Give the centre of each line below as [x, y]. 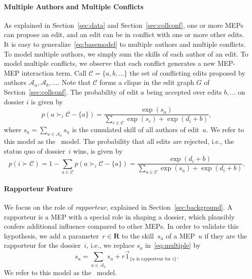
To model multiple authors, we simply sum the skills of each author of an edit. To [126, 53]
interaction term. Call [54, 72]
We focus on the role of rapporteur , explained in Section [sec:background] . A [118, 207]
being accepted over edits [184, 91]
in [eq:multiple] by [173, 245]
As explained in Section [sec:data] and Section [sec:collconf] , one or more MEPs [124, 25]
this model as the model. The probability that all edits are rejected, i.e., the [119, 141]
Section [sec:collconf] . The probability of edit [71, 91]
